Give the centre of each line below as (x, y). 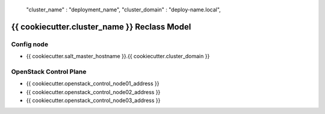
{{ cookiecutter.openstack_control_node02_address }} (93, 92)
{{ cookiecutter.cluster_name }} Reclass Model (101, 27)
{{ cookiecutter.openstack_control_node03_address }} (93, 100)
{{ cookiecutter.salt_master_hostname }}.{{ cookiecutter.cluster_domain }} (118, 56)
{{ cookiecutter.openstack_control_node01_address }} (93, 83)
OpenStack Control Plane (49, 71)
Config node (29, 44)
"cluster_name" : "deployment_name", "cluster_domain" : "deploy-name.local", (123, 10)
